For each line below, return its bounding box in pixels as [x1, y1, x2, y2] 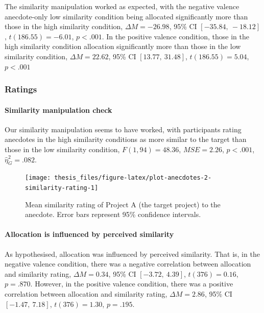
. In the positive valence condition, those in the [102, 31, 249, 41]
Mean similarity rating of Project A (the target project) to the [25, 199, 221, 209]
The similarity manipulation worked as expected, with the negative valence [5, 1, 239, 11]
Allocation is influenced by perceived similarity [5, 229, 174, 239]
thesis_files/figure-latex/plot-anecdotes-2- [54, 174, 212, 182]
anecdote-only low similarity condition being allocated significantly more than [5, 11, 248, 21]
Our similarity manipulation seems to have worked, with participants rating [5, 124, 242, 134]
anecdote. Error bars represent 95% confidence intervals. [25, 209, 201, 220]
